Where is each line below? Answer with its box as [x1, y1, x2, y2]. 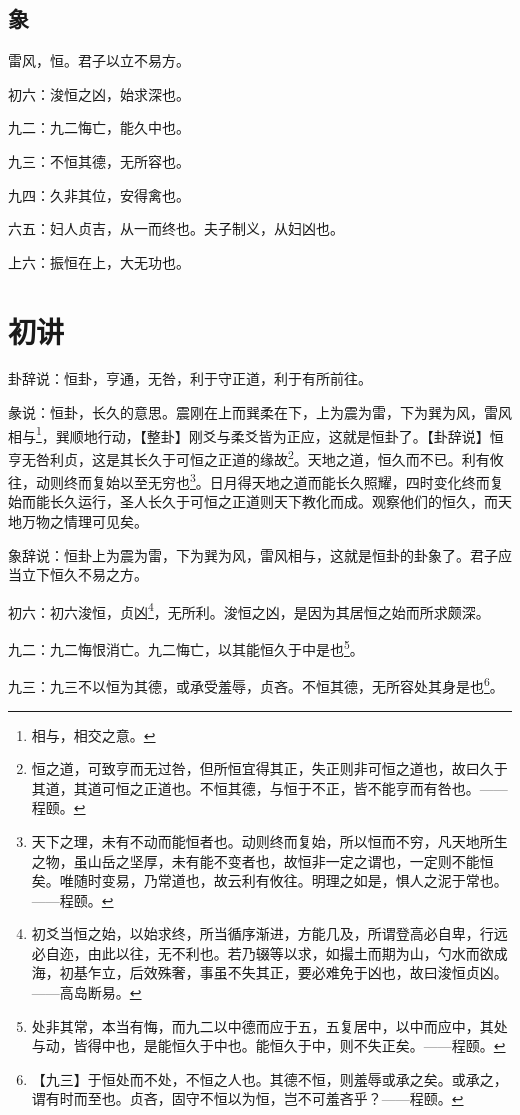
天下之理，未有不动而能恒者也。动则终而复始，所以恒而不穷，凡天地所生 [31, 830, 508, 851]
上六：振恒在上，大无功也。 [8, 251, 190, 272]
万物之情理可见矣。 [21, 511, 148, 532]
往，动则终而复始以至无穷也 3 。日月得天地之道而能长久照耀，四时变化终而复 [8, 469, 504, 492]
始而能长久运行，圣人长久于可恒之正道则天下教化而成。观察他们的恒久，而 [8, 491, 498, 512]
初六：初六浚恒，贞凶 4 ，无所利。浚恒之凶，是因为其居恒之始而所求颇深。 [8, 598, 490, 622]
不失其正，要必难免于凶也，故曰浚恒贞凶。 [227, 962, 508, 983]
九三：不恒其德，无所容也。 [8, 150, 190, 171]
